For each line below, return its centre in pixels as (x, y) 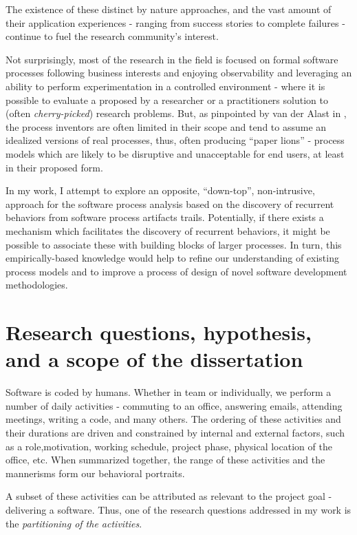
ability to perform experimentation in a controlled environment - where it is (165, 86)
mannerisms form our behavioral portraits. (95, 473)
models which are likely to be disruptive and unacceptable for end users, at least (175, 153)
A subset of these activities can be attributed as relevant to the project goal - (169, 496)
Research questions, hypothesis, (159, 332)
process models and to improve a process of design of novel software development (176, 271)
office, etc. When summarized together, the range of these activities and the (165, 460)
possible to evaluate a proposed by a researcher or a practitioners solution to (167, 99)
